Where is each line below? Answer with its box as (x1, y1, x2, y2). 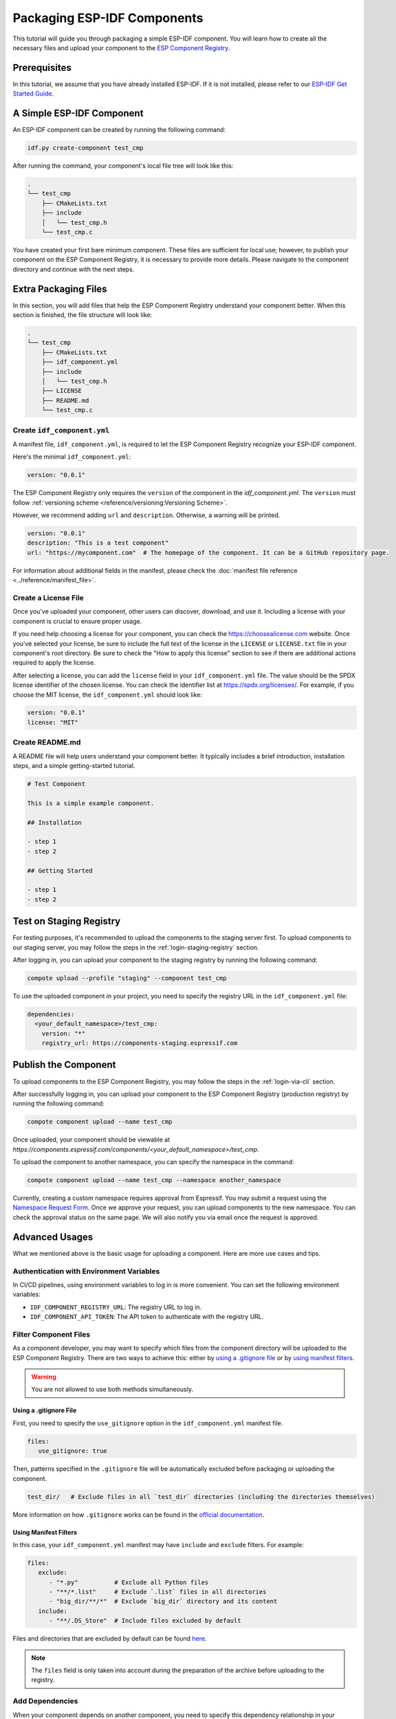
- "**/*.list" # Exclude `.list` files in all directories (49, 1588, 267, 1596)
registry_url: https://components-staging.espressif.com (41, 1039, 238, 1047)
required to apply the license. (12, 659, 96, 667)
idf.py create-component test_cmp (27, 144, 144, 152)
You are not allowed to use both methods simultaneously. (31, 1386, 194, 1394)
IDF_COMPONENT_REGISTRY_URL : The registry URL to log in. (30, 1303, 202, 1311)
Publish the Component (12, 1059, 116, 1071)
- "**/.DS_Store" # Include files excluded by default (49, 1617, 241, 1625)
